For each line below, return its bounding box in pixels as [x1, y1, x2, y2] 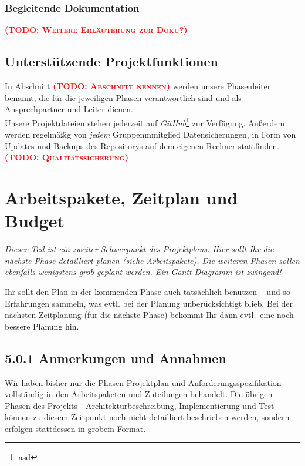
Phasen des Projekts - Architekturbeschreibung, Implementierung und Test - [5, 399, 280, 411]
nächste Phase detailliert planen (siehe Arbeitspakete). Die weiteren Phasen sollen [5, 254, 300, 266]
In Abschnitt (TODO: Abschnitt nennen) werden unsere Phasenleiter [5, 80, 271, 92]
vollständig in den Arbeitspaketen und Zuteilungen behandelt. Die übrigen [5, 388, 273, 400]
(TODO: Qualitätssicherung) [5, 151, 128, 163]
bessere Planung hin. [5, 320, 79, 332]
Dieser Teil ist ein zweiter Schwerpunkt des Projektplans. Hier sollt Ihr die [5, 243, 274, 255]
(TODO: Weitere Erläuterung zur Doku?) [5, 24, 188, 36]
